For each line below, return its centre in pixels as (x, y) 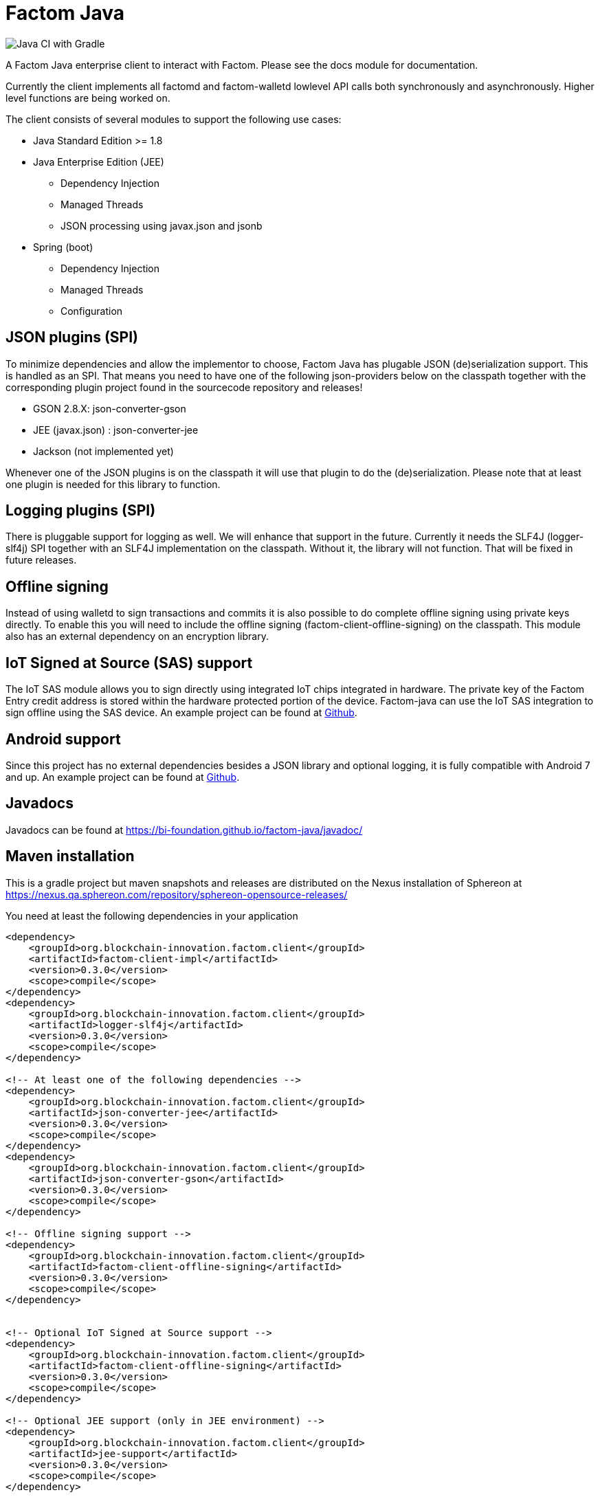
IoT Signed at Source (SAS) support (129, 663)
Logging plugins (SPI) (81, 511)
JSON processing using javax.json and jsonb (162, 225)
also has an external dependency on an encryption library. (137, 636)
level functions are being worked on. (88, 98)
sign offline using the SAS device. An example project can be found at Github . (181, 713)
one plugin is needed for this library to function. (113, 484)
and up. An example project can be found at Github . (123, 777)
